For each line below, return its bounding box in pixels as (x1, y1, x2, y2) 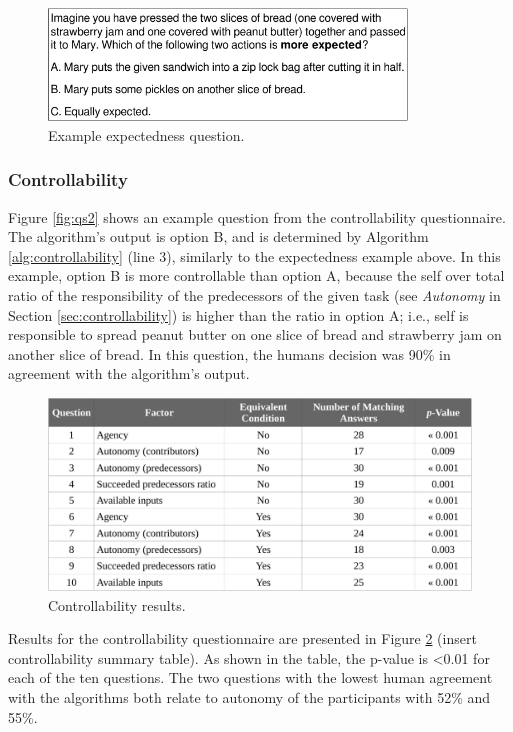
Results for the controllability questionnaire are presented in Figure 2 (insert (8, 628, 477, 649)
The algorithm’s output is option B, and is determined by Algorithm (8, 226, 429, 247)
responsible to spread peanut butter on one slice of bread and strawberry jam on (8, 324, 502, 345)
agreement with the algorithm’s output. (8, 363, 250, 384)
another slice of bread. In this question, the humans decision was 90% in (8, 343, 451, 364)
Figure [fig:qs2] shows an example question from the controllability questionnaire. (8, 206, 506, 227)
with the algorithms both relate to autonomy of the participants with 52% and (8, 686, 491, 707)
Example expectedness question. (48, 124, 245, 145)
